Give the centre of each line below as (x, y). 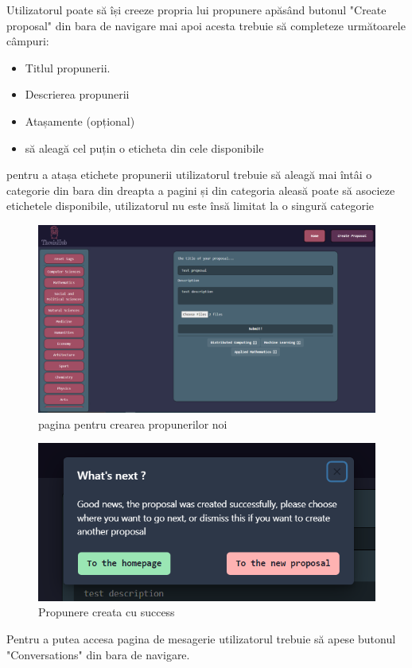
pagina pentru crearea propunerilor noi (133, 423)
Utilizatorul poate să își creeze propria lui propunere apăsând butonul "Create (196, 10)
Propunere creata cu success (107, 612)
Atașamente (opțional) (80, 120)
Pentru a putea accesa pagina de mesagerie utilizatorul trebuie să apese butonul (201, 639)
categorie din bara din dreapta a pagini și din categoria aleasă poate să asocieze (201, 190)
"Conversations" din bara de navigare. (98, 654)
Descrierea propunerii (77, 94)
